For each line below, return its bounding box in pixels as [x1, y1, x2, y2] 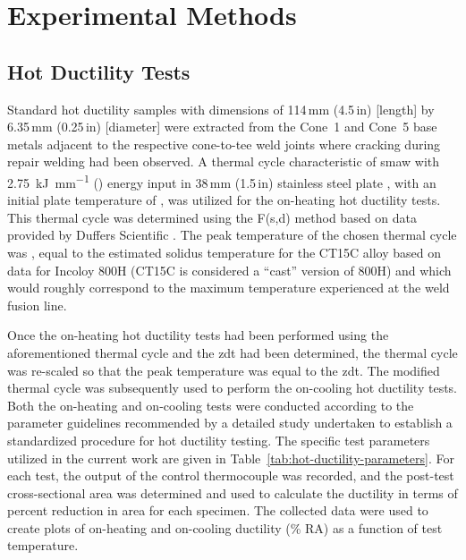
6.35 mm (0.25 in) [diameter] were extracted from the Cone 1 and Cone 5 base [7, 117, 437, 136]
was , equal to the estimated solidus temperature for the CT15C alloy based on [7, 242, 442, 261]
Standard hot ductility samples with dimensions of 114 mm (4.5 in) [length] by [7, 99, 435, 118]
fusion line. [7, 295, 67, 314]
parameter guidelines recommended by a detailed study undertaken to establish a [7, 413, 453, 432]
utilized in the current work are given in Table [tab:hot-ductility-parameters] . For [7, 448, 454, 467]
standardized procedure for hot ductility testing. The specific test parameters [7, 430, 430, 449]
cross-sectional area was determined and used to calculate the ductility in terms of [7, 483, 458, 502]
